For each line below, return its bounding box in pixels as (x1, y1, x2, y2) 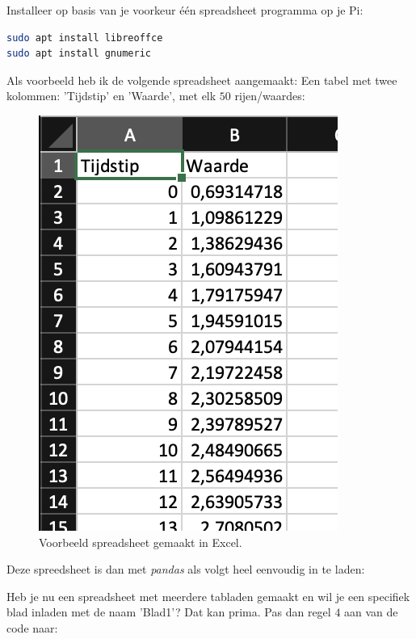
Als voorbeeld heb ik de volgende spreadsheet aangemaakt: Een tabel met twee (6, 71, 397, 88)
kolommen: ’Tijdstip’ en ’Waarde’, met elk (6, 87, 216, 104)
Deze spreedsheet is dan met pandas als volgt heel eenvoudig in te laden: (6, 561, 365, 578)
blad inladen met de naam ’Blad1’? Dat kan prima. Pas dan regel (6, 603, 331, 620)
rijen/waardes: (234, 87, 305, 104)
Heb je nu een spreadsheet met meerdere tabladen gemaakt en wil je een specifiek (6, 587, 410, 604)
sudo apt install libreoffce (6, 32, 163, 44)
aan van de (344, 603, 398, 620)
